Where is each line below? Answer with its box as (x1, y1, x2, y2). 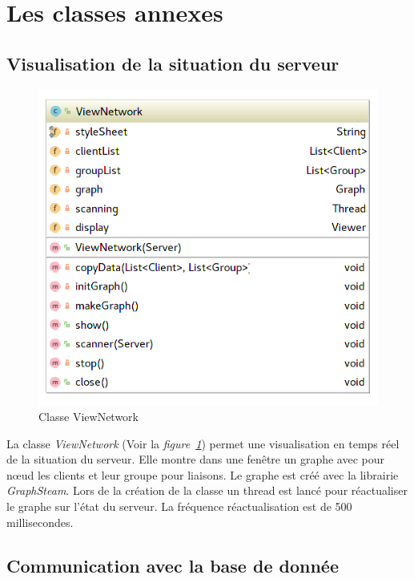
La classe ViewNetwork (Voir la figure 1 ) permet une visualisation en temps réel (6, 435, 400, 451)
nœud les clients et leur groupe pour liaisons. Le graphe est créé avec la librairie (6, 466, 399, 483)
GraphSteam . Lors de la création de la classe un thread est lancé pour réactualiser (6, 482, 408, 499)
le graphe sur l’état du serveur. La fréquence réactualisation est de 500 (6, 498, 352, 515)
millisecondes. (6, 513, 74, 530)
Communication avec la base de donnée (6, 553, 339, 577)
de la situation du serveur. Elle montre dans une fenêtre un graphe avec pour (6, 451, 385, 468)
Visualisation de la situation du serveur (6, 51, 340, 75)
